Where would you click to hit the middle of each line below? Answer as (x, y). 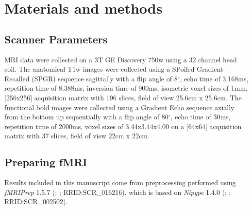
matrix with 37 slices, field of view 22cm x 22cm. (77, 136)
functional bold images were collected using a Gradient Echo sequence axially (119, 107)
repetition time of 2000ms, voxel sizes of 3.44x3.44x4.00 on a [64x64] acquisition (123, 126)
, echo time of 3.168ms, (214, 78)
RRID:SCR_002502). (36, 201)
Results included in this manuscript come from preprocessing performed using (120, 182)
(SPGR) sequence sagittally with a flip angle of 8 (105, 78)
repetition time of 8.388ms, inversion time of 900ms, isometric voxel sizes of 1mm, (126, 88)
